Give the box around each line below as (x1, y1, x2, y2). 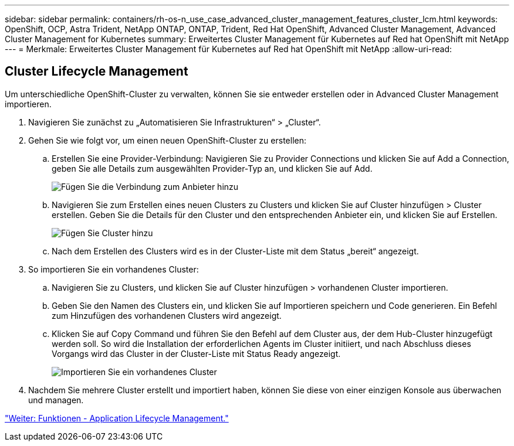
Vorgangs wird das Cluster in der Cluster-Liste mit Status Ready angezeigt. (52, 348, 341, 359)
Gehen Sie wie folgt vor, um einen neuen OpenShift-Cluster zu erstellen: (28, 135, 306, 145)
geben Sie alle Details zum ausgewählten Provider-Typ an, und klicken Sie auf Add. (52, 163, 373, 173)
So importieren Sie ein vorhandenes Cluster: (28, 264, 199, 274)
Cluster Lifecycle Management (5, 64, 188, 79)
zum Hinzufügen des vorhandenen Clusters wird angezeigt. (52, 310, 282, 321)
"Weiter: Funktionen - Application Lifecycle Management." (5, 413, 229, 423)
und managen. (28, 394, 84, 405)
